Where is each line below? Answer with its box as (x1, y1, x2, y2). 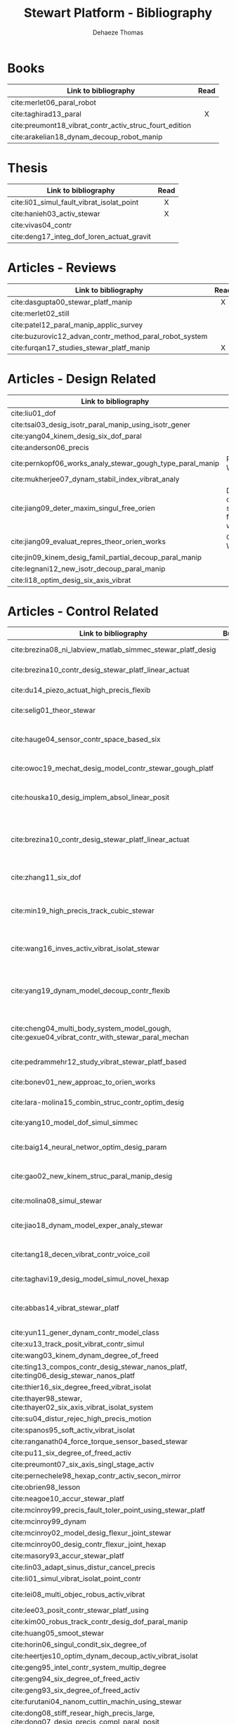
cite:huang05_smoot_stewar (11, 1628, 104, 1638)
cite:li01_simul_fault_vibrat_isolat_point (11, 197, 139, 207)
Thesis (7, 160, 48, 176)
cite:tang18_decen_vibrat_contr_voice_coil (11, 1249, 150, 1259)
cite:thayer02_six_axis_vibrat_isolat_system (11, 1403, 154, 1413)
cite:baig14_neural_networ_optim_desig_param (11, 1143, 167, 1152)
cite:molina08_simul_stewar (11, 1196, 103, 1206)
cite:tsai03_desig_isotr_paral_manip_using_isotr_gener (11, 420, 191, 430)
